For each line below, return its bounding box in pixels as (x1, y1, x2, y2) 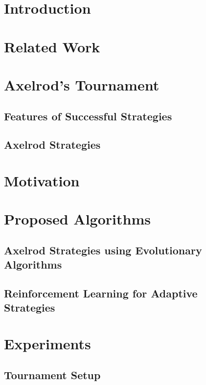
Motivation (4, 170, 80, 190)
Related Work (4, 36, 100, 56)
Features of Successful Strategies (4, 108, 172, 123)
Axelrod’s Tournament (4, 74, 160, 94)
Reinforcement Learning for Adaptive (4, 286, 198, 300)
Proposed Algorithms (4, 209, 151, 229)
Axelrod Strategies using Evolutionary (4, 242, 202, 257)
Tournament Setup (4, 367, 101, 382)
